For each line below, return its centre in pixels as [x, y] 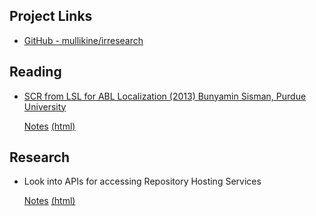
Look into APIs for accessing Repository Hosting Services [142, 181]
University [45, 106]
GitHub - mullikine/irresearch [83, 40]
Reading [35, 72]
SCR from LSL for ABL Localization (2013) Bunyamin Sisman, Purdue [165, 96]
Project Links [51, 16]
